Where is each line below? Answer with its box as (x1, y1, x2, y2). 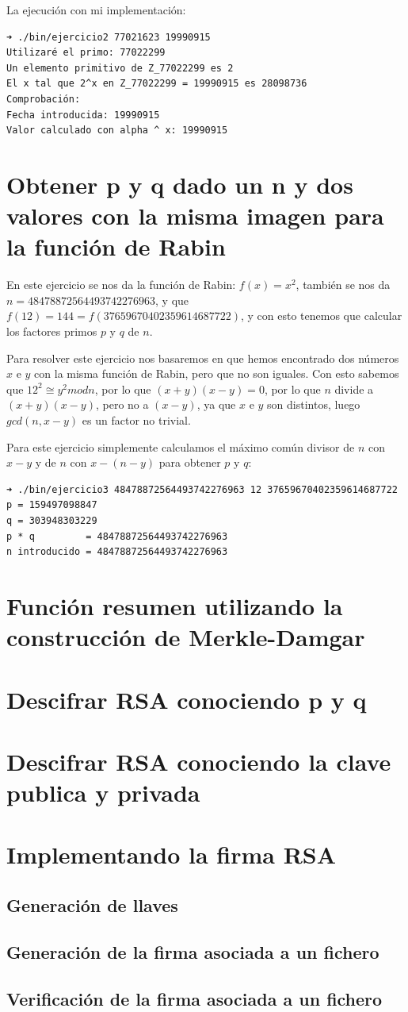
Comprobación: (6, 93, 81, 105)
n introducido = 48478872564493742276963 (6, 546, 228, 558)
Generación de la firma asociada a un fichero (6, 939, 379, 964)
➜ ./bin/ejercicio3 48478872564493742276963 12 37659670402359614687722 (6, 483, 398, 495)
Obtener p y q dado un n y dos (6, 167, 353, 200)
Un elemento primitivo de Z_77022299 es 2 (6, 62, 234, 74)
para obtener (158, 454, 221, 471)
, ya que (196, 396, 236, 413)
